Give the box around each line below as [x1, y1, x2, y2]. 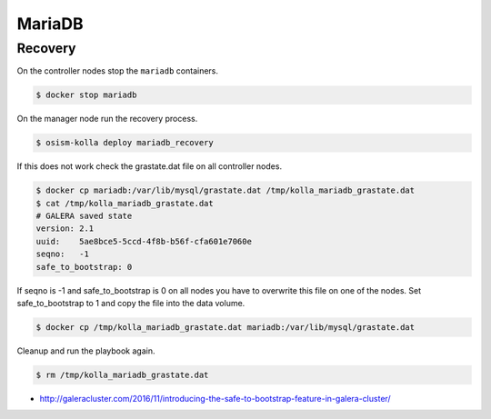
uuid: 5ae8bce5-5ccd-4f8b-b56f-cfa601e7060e [35, 236, 252, 246]
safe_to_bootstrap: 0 [35, 262, 133, 272]
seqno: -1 [35, 249, 90, 259]
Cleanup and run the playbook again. [16, 345, 155, 356]
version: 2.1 [35, 224, 95, 234]
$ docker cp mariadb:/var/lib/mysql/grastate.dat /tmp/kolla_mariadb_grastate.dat [35, 185, 416, 195]
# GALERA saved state [35, 211, 133, 222]
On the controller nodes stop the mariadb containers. [16, 65, 218, 76]
